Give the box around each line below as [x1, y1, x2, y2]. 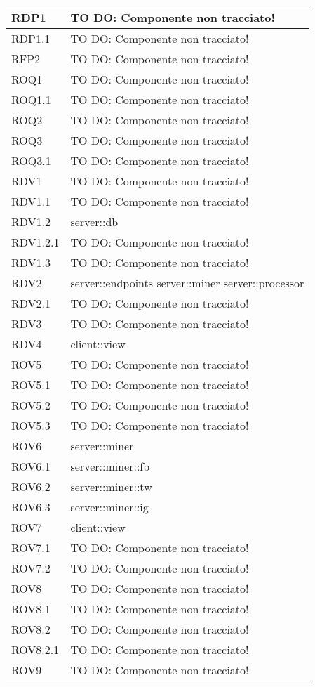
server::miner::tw [70, 478, 152, 495]
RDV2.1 [11, 295, 51, 311]
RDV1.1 [11, 193, 51, 209]
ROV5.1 [11, 377, 51, 393]
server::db [70, 214, 119, 230]
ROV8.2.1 [11, 641, 60, 657]
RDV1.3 [11, 254, 51, 270]
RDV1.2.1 [11, 234, 60, 250]
